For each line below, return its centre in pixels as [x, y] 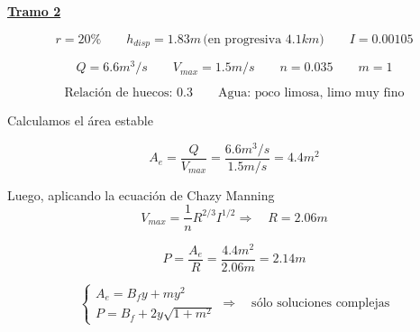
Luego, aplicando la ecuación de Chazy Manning [141, 194]
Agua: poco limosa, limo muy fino [311, 93]
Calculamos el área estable [80, 120]
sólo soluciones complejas [321, 304]
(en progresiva [242, 39]
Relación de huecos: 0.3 [129, 93]
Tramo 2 [34, 11]
